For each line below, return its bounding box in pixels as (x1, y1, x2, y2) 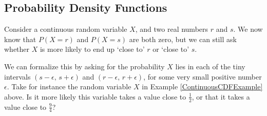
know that (4, 33, 36, 44)
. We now (233, 24, 263, 34)
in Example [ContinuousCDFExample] (142, 81, 263, 92)
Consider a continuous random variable (4, 24, 127, 34)
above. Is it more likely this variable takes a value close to (4, 91, 186, 102)
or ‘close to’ (152, 44, 189, 54)
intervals (4, 71, 31, 82)
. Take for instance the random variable (7, 81, 131, 92)
